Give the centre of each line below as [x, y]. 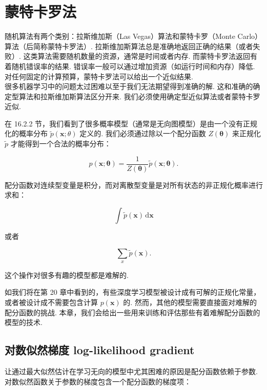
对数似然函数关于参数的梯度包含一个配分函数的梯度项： [98, 381]
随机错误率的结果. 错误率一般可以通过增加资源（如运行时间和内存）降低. [133, 66]
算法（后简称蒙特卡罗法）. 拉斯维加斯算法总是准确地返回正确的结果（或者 [129, 46]
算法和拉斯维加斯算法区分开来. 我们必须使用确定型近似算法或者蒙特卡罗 [139, 96]
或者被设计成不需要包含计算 [51, 302]
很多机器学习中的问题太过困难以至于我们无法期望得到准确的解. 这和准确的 [129, 86]
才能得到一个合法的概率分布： [61, 144]
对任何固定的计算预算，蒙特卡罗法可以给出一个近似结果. [99, 76]
